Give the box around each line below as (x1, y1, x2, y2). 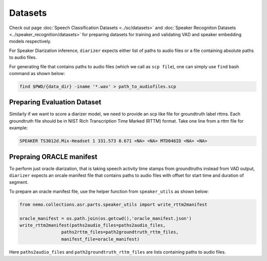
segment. (9, 179, 29, 185)
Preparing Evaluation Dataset (9, 98, 101, 106)
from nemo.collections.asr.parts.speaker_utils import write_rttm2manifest (19, 202, 208, 207)
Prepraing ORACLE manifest (9, 152, 97, 161)
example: (9, 125, 28, 131)
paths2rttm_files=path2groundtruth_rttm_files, (61, 229, 179, 235)
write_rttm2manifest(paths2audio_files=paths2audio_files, (19, 222, 166, 228)
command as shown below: (9, 70, 65, 76)
